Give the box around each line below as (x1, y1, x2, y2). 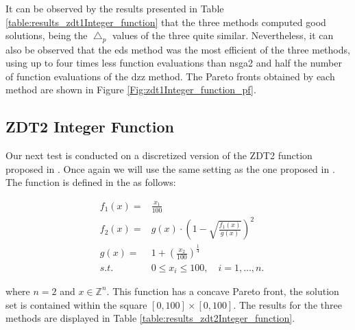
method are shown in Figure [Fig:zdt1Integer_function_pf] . (5, 82, 256, 97)
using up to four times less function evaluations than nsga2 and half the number (5, 56, 342, 70)
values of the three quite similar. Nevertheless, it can (112, 28, 334, 43)
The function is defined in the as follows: (5, 175, 176, 189)
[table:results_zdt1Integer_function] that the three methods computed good (5, 14, 326, 29)
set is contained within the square (5, 297, 147, 311)
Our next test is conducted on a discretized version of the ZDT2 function (5, 148, 313, 163)
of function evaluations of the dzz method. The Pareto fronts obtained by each (5, 69, 335, 83)
